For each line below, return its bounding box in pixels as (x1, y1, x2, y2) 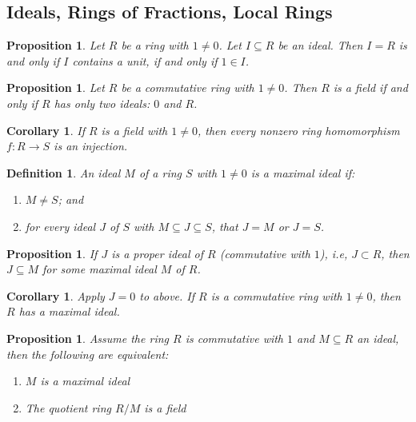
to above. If (139, 287, 195, 304)
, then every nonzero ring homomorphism (197, 121, 400, 138)
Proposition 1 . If (6, 245, 98, 261)
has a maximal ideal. (18, 303, 120, 320)
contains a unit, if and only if (72, 52, 218, 69)
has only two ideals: (54, 94, 150, 111)
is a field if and (333, 79, 408, 96)
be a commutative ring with (121, 79, 254, 96)
